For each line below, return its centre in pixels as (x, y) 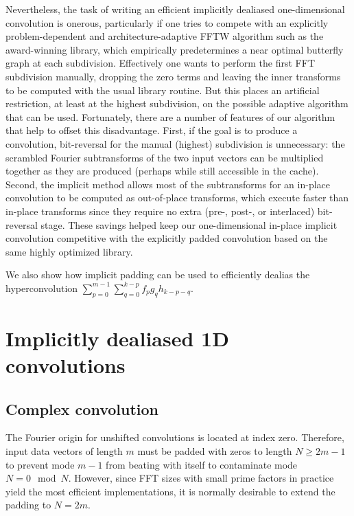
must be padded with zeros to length (215, 451)
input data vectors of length (64, 451)
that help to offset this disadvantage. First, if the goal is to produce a (152, 130)
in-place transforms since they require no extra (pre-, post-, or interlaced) (160, 211)
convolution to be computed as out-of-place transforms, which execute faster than (177, 198)
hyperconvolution (42, 288)
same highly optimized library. (69, 251)
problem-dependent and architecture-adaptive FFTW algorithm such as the (165, 36)
